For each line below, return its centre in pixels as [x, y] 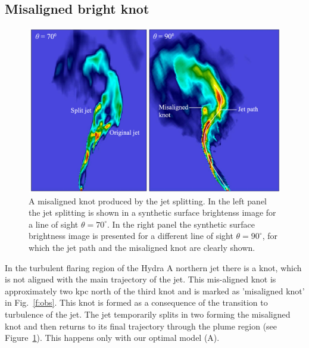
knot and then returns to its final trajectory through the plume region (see [141, 326]
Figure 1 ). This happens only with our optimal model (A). [112, 338]
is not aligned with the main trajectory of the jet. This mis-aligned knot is [141, 279]
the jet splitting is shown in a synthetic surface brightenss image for [152, 212]
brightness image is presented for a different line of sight [131, 236]
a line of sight [54, 224]
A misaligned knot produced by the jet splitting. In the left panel [148, 201]
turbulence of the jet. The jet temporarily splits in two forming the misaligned [148, 314]
